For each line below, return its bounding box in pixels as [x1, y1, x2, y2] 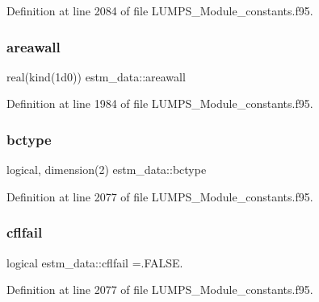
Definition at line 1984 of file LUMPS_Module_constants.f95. [6, 95, 313, 112]
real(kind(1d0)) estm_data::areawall [6, 68, 186, 85]
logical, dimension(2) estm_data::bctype [6, 161, 207, 178]
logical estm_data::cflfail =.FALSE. [6, 254, 183, 271]
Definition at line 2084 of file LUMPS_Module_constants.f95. [6, 2, 313, 19]
